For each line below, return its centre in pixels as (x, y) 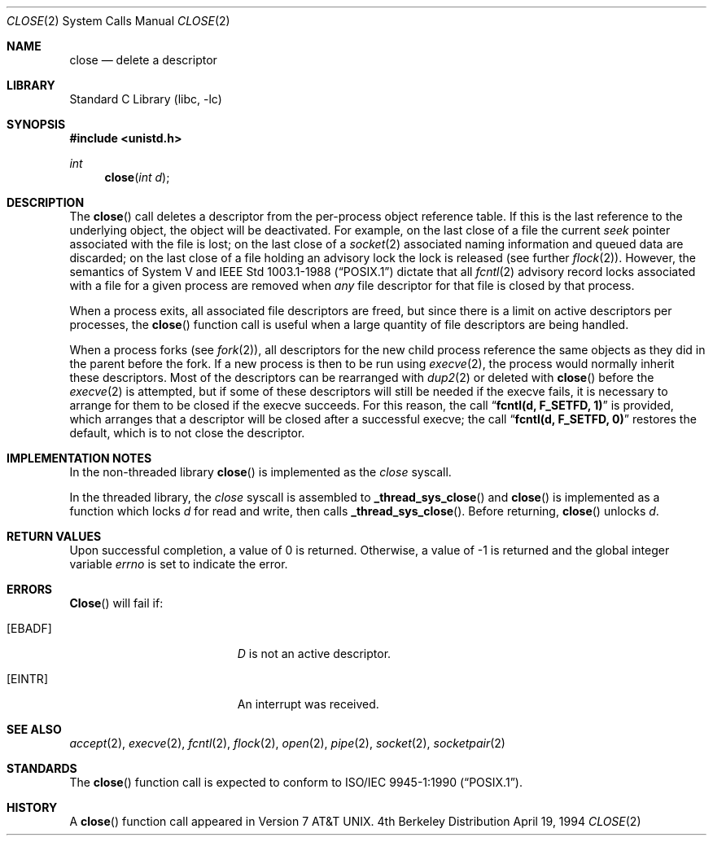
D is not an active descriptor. (314, 653)
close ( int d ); (137, 177)
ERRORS (30, 589)
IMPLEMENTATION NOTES (79, 458)
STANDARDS (42, 768)
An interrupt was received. (308, 704)
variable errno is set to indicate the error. (179, 564)
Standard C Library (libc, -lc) (146, 99)
